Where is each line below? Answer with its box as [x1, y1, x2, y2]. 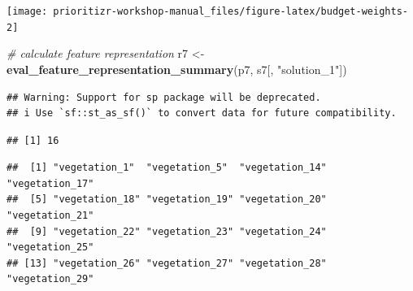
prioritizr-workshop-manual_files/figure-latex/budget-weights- [53, 6, 408, 17]
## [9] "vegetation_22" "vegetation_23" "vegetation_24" [7, 225, 327, 237]
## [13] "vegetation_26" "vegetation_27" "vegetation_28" [7, 257, 327, 269]
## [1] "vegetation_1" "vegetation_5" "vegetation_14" [7, 162, 327, 174]
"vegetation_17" [7, 177, 94, 189]
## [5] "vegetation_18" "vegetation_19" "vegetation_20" [7, 193, 327, 206]
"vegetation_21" [7, 210, 94, 222]
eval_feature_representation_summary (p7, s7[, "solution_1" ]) [7, 60, 347, 77]
